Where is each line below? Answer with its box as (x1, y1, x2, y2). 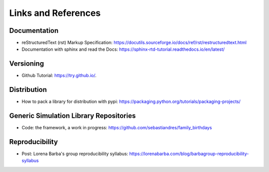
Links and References (9, 7, 101, 18)
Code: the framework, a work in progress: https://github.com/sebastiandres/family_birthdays (21, 125, 212, 131)
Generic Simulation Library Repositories (9, 112, 136, 120)
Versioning (9, 60, 44, 68)
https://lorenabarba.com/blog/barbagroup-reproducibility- (129, 151, 249, 157)
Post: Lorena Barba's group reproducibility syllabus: (21, 151, 129, 157)
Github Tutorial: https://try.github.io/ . (21, 73, 97, 79)
